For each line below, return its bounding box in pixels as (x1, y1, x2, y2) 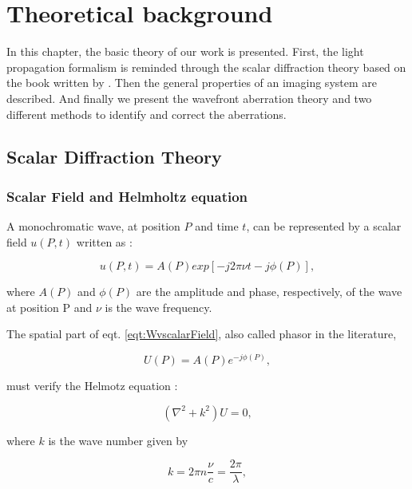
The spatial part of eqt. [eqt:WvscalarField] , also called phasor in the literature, (6, 325, 397, 342)
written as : (76, 233, 133, 250)
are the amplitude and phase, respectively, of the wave (136, 283, 402, 300)
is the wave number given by (48, 432, 188, 448)
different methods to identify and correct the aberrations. (6, 105, 287, 122)
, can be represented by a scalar (246, 218, 402, 235)
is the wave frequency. (105, 298, 212, 315)
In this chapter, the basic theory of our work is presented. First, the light (6, 43, 364, 60)
